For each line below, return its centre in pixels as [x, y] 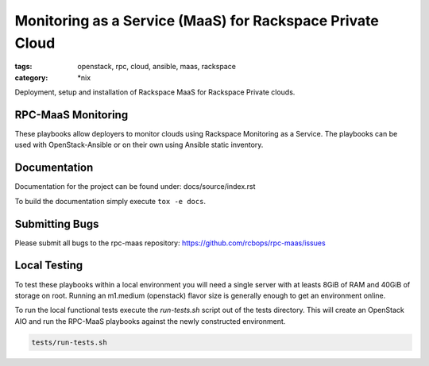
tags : [23, 67]
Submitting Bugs [57, 223]
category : [31, 77]
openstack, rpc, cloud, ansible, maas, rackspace [157, 67]
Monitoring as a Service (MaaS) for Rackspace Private [197, 21]
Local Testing [49, 266]
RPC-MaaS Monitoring [71, 115]
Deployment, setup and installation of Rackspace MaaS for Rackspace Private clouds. [155, 92]
